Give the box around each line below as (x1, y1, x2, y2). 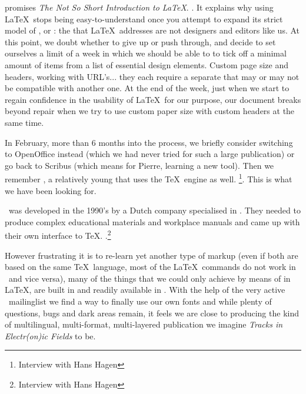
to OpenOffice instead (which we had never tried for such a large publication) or (5, 148, 295, 160)
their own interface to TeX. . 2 (5, 228, 111, 241)
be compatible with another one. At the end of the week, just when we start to (5, 82, 290, 94)
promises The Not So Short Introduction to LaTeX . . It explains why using (5, 1, 274, 13)
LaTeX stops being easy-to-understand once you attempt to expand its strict (5, 12, 283, 25)
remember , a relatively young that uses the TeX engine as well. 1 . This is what (5, 171, 292, 185)
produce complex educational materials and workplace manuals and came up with (5, 215, 300, 228)
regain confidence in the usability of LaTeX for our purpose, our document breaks (5, 93, 301, 105)
